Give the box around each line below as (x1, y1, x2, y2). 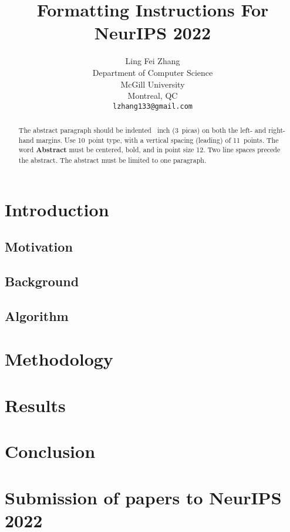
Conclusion (5, 439, 96, 463)
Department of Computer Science (92, 66, 213, 78)
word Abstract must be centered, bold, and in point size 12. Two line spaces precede (18, 145, 281, 155)
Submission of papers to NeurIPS (5, 485, 282, 509)
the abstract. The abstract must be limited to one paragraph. (18, 155, 207, 165)
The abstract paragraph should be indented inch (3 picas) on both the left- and (18, 125, 267, 135)
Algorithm (5, 306, 69, 324)
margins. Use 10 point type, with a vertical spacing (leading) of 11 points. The (36, 135, 279, 145)
